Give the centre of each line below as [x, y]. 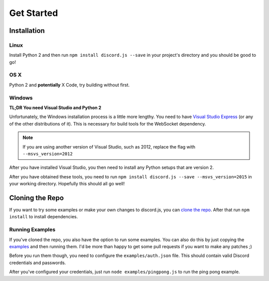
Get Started [34, 13]
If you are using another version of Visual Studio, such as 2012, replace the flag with [109, 146]
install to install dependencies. [44, 217]
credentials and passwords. [38, 263]
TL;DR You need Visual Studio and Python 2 [55, 108]
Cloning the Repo [37, 198]
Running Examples [32, 230]
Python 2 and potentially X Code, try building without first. [69, 85]
